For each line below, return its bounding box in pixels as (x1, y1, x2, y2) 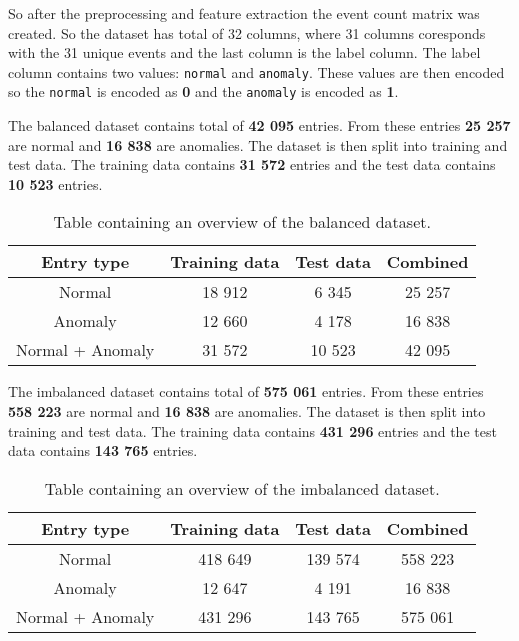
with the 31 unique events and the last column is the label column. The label (8, 42, 481, 63)
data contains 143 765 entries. (8, 440, 198, 461)
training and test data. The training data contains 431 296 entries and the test (8, 420, 497, 441)
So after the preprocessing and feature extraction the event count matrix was (8, 3, 480, 23)
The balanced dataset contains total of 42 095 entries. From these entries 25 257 (8, 115, 511, 136)
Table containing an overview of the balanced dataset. (53, 210, 431, 234)
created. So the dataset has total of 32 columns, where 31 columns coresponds (8, 22, 486, 43)
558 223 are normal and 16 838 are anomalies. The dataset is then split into (8, 401, 486, 422)
